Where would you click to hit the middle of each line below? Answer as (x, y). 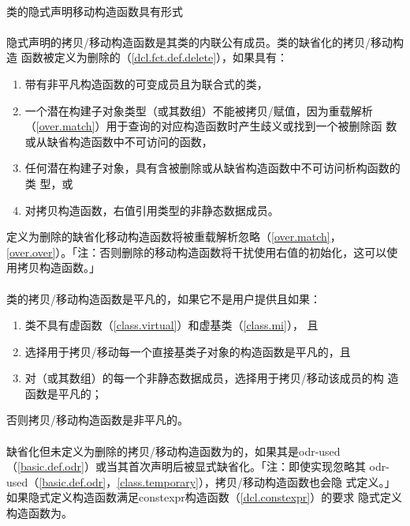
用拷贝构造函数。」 (53, 267)
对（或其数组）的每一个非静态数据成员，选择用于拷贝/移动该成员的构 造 (212, 378)
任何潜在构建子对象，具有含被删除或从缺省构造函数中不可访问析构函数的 (212, 168)
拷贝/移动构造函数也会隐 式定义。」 (305, 481)
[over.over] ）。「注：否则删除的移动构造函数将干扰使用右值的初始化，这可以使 (202, 252)
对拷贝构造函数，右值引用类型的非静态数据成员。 (152, 210)
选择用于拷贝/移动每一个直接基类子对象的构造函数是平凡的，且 (188, 351)
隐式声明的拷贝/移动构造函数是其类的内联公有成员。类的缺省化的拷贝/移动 (199, 41)
